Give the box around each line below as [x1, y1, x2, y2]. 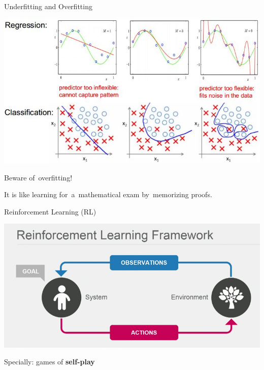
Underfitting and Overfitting [4, 1, 92, 11]
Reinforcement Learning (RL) [4, 206, 96, 217]
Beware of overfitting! [4, 172, 73, 182]
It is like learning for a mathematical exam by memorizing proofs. [4, 189, 212, 200]
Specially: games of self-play [4, 356, 95, 367]
